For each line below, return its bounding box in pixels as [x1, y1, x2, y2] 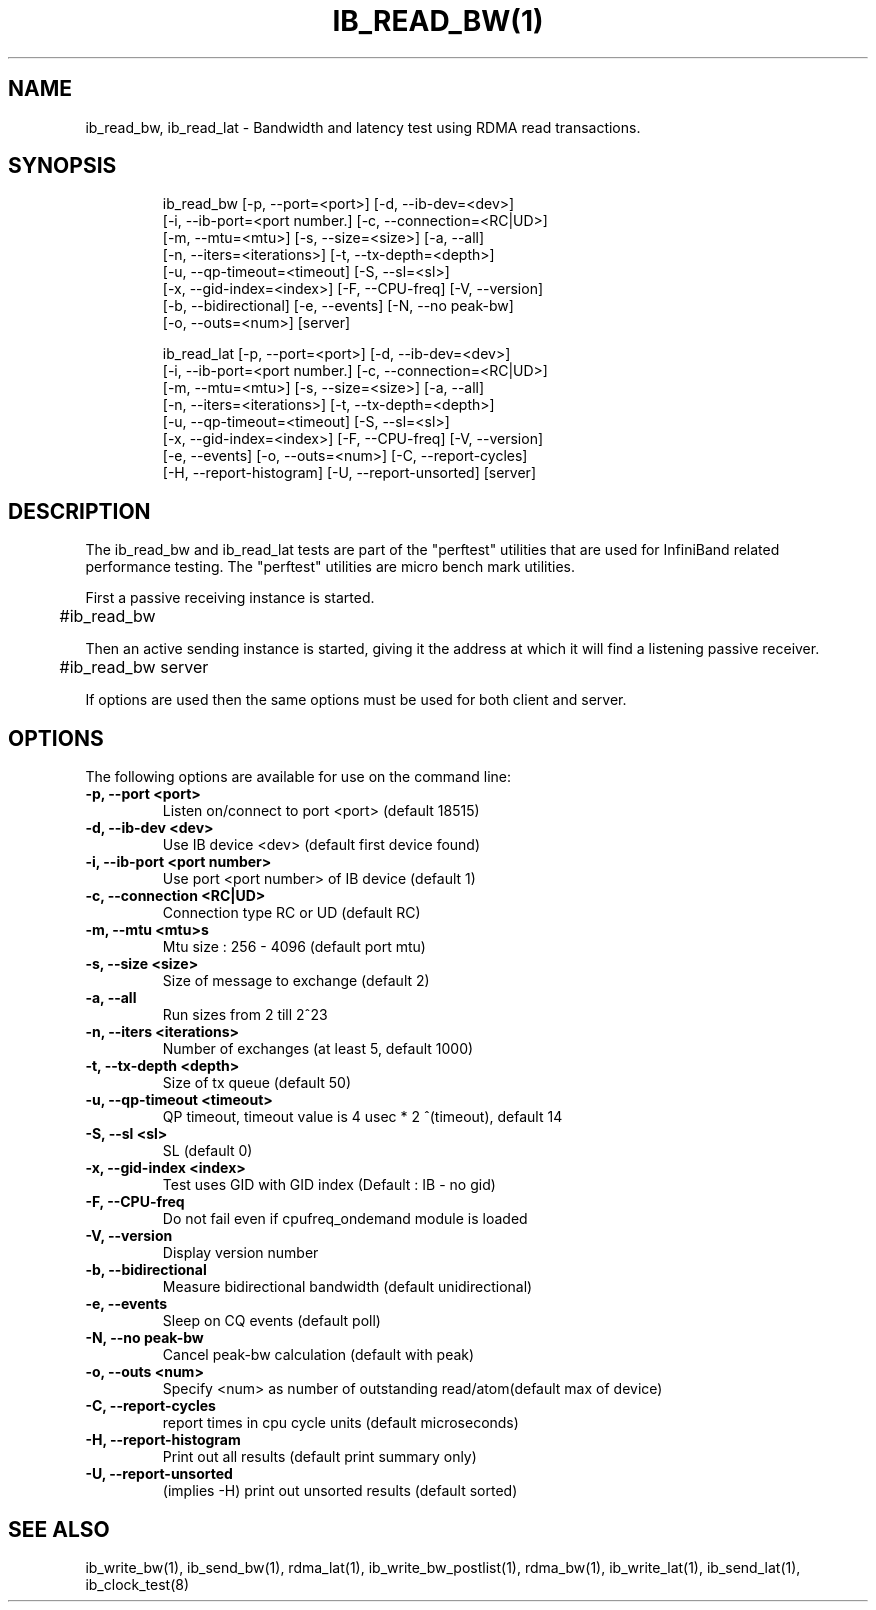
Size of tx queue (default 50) [162, 1074, 352, 1092]
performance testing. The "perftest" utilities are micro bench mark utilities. [85, 558, 576, 576]
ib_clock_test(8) [85, 1575, 190, 1593]
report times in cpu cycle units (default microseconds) [162, 1414, 519, 1432]
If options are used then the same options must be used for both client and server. [85, 691, 627, 709]
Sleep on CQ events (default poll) [162, 1312, 381, 1330]
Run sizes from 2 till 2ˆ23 [162, 1006, 328, 1024]
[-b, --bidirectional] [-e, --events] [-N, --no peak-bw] [162, 297, 514, 315]
